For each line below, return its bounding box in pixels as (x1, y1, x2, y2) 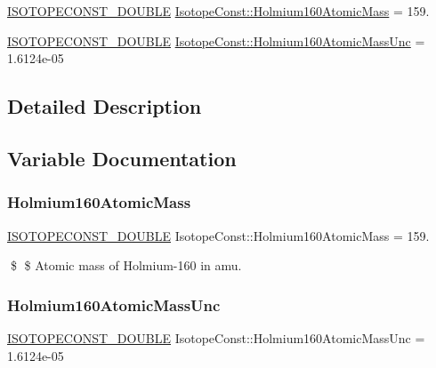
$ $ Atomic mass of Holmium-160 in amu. (10, 256, 242, 275)
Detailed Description (7, 92, 202, 120)
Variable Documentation (7, 144, 237, 172)
